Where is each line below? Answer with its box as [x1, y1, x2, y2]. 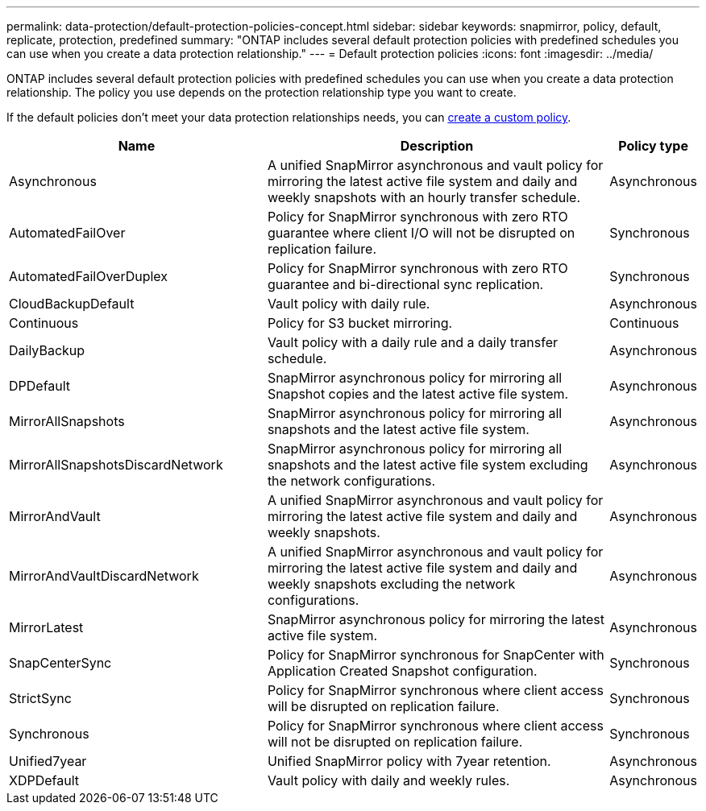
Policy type [618, 138, 688, 154]
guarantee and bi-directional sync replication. [267, 276, 544, 292]
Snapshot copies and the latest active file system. [267, 386, 569, 402]
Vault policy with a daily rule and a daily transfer [267, 334, 559, 350]
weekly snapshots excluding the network [267, 576, 516, 592]
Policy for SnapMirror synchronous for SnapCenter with [267, 647, 604, 663]
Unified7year [9, 753, 87, 769]
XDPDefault [9, 772, 80, 788]
